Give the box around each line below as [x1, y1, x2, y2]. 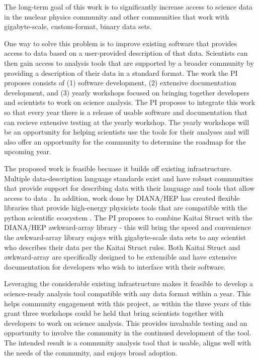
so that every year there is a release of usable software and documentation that [4, 106, 247, 117]
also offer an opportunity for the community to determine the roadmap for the [4, 136, 246, 147]
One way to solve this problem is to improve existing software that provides [4, 38, 237, 48]
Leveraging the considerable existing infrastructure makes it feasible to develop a [4, 278, 253, 289]
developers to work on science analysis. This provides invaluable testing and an [4, 317, 247, 328]
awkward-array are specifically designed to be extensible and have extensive [4, 252, 237, 262]
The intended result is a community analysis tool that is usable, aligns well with [4, 337, 251, 347]
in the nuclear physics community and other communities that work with [4, 11, 229, 22]
